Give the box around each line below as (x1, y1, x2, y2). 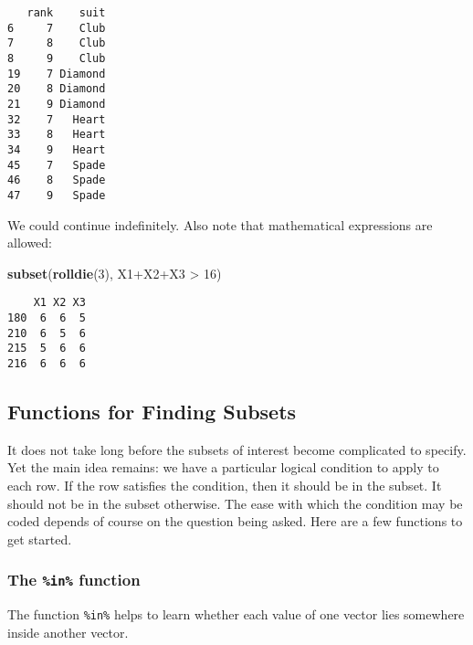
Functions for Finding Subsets (7, 397, 297, 425)
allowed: (7, 233, 52, 252)
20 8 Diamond (7, 82, 106, 96)
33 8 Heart (7, 128, 106, 142)
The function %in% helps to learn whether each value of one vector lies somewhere (7, 605, 465, 624)
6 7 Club (7, 21, 106, 35)
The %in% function (7, 568, 141, 591)
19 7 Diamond (7, 67, 106, 80)
